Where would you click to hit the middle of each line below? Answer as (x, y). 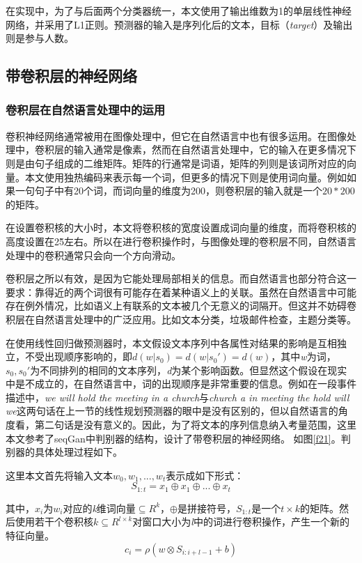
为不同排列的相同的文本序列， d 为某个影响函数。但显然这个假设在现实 (189, 370)
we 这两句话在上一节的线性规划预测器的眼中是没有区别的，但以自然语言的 (172, 411)
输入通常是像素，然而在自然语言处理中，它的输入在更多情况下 (215, 149)
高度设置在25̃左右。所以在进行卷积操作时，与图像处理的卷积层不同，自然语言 (181, 241)
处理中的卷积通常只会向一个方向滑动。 (93, 255)
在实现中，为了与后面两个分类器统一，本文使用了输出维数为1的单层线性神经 (179, 10)
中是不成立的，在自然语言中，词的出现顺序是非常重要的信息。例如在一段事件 (181, 384)
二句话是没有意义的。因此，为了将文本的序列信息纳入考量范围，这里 (200, 425)
